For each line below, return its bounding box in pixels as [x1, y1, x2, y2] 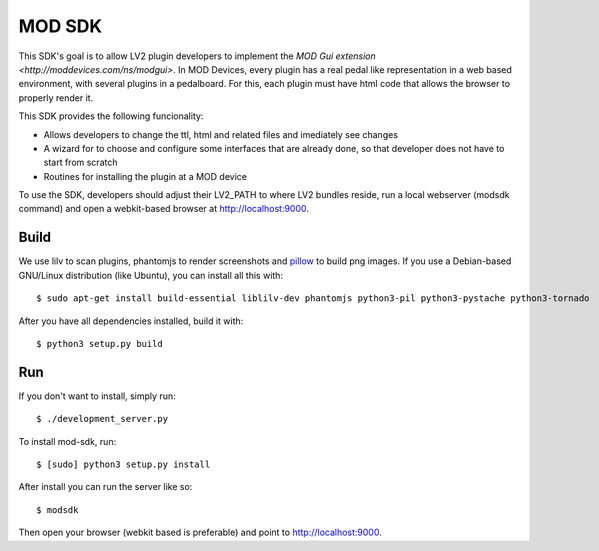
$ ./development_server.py [36, 413, 169, 425]
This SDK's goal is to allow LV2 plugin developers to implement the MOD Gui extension [18, 50, 376, 62]
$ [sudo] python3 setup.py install [36, 459, 211, 470]
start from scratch [43, 156, 118, 169]
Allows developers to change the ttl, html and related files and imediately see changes [43, 128, 399, 140]
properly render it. [18, 91, 94, 104]
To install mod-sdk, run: [18, 435, 117, 447]
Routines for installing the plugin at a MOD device [43, 170, 247, 182]
